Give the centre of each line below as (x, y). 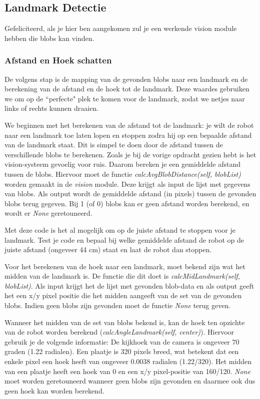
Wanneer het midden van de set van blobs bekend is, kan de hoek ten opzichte (125, 322)
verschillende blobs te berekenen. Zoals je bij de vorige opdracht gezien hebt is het (130, 154)
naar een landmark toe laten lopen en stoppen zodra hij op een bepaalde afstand (128, 135)
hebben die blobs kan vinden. (49, 38)
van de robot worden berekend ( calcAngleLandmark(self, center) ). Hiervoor (119, 332)
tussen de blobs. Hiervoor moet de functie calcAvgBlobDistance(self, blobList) (123, 174)
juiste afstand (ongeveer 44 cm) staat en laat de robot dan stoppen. (108, 249)
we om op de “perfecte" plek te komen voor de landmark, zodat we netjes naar (125, 98)
